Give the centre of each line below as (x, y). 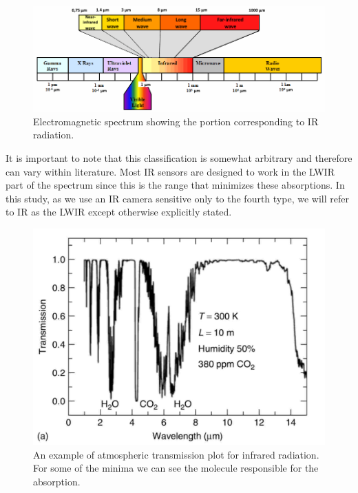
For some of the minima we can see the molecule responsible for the (176, 468)
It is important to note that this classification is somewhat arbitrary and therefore (179, 158)
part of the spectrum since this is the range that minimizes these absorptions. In (175, 185)
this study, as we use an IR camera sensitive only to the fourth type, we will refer (177, 198)
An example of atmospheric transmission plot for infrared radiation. (176, 454)
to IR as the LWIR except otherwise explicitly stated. (119, 212)
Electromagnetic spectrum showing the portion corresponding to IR (176, 121)
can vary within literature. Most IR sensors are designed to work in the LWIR (170, 171)
